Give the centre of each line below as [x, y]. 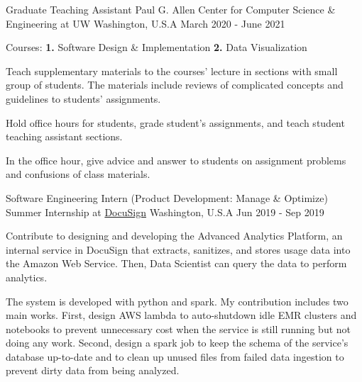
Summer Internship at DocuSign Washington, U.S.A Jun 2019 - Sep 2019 [165, 212]
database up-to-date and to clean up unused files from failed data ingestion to [175, 356]
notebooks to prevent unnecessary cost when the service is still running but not [179, 328]
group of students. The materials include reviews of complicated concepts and [175, 85]
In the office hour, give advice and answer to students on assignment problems [176, 160]
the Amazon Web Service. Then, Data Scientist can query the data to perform [176, 263]
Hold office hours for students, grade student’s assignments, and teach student [175, 122]
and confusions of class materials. [78, 174]
